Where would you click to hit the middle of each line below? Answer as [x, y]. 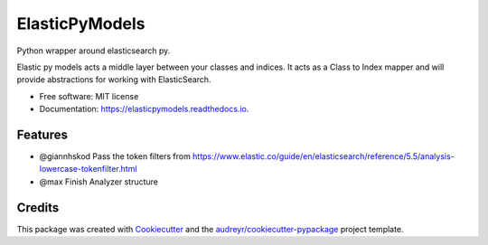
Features [42, 134]
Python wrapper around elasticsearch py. [94, 51]
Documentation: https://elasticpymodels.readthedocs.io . [144, 109]
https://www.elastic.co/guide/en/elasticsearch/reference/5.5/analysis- [324, 156]
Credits [38, 207]
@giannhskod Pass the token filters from [115, 156]
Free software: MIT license [89, 96]
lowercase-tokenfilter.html [88, 169]
